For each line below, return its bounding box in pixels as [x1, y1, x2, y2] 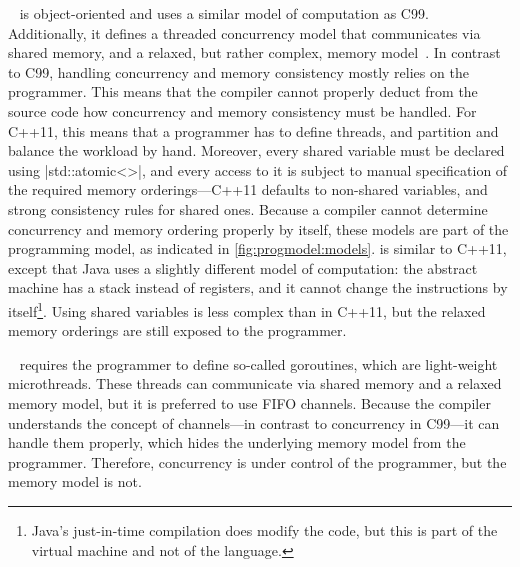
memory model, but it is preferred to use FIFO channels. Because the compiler [8, 392, 491, 413]
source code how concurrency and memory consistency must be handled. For [8, 100, 477, 121]
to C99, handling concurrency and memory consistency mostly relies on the [8, 61, 469, 82]
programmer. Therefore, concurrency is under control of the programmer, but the [8, 451, 507, 472]
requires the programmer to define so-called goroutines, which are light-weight [19, 353, 498, 374]
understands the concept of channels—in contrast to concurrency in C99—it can [8, 412, 500, 433]
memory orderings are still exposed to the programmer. [8, 320, 347, 341]
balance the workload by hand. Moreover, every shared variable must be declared [8, 140, 505, 161]
